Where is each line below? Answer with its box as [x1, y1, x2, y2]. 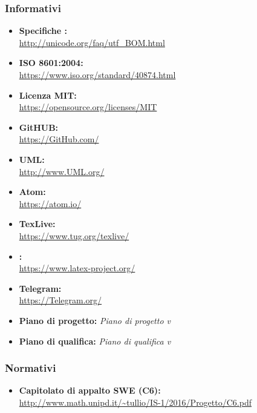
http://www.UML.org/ [19, 165, 105, 177]
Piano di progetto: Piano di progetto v [19, 314, 171, 326]
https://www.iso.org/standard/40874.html [19, 68, 176, 81]
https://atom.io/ [19, 197, 82, 210]
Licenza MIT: [19, 88, 77, 101]
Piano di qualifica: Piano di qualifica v [19, 334, 171, 347]
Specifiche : [19, 24, 67, 37]
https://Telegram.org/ [19, 294, 102, 306]
